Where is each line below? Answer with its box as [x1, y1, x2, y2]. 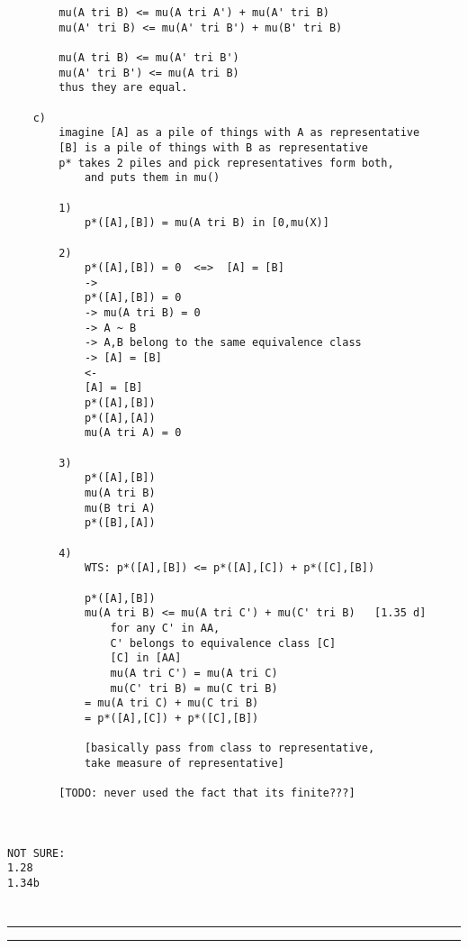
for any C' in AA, [110, 621, 220, 634]
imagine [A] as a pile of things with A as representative [58, 126, 420, 140]
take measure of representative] [84, 756, 284, 770]
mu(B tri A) [84, 501, 156, 515]
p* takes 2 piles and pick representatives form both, [58, 156, 394, 169]
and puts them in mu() [84, 171, 220, 185]
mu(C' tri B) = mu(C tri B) [110, 681, 278, 695]
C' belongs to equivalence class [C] [110, 636, 337, 650]
